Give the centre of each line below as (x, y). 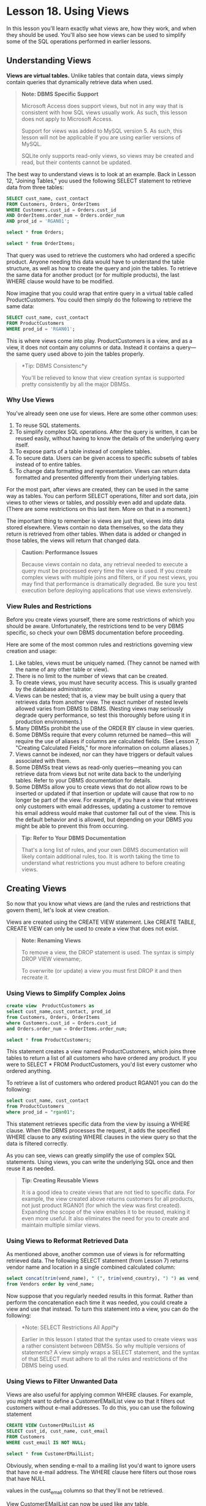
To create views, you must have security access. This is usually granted (106, 682)
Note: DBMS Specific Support (60, 94)
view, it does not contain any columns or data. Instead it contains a (90, 347)
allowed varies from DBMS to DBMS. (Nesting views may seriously (99, 709)
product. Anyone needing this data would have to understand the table (96, 262)
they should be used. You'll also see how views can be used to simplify (96, 34)
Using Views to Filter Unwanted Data (62, 1381)
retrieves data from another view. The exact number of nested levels (101, 702)
